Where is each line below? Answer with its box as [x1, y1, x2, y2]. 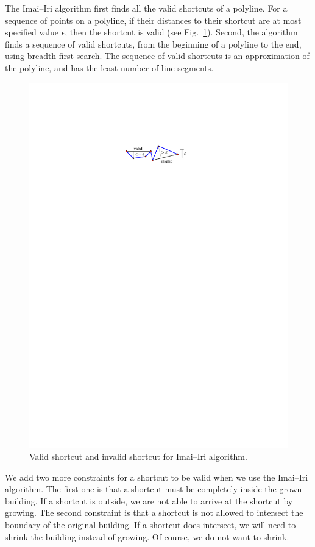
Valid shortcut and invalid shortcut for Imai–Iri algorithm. [29, 450, 247, 463]
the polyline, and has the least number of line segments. [5, 61, 214, 74]
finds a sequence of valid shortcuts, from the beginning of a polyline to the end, [5, 37, 302, 50]
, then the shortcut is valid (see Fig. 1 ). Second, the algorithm [65, 26, 298, 38]
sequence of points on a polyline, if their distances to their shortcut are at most [5, 13, 302, 26]
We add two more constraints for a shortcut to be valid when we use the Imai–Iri [5, 470, 308, 483]
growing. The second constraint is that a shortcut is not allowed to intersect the [5, 506, 303, 519]
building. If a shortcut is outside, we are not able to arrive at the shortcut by [5, 494, 293, 507]
